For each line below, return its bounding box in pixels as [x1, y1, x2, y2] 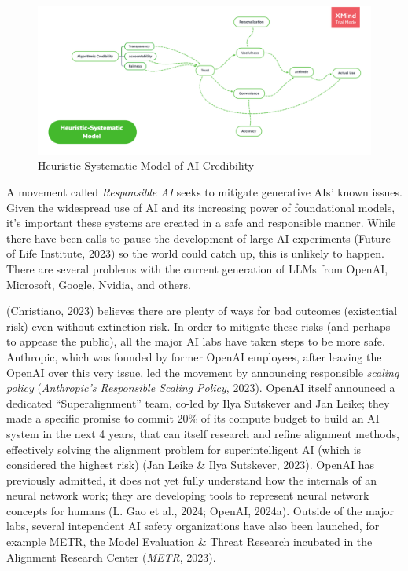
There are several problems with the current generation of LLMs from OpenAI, [6, 260, 388, 276]
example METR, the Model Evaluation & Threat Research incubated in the [6, 533, 373, 550]
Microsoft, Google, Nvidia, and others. [6, 276, 191, 292]
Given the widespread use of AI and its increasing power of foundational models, [6, 199, 395, 215]
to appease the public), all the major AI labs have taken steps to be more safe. [6, 333, 385, 350]
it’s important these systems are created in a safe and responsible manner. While [6, 214, 396, 231]
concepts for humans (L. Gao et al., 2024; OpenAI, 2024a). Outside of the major [6, 502, 394, 518]
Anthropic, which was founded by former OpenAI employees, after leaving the [6, 348, 382, 364]
